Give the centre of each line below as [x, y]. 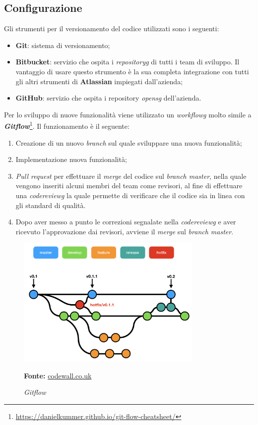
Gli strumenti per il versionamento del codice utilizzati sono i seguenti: [112, 28]
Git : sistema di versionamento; [63, 45]
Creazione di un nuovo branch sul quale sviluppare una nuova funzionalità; [129, 142]
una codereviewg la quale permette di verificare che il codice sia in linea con [130, 195]
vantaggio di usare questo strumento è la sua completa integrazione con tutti [132, 71]
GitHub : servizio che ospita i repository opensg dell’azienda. [108, 98]
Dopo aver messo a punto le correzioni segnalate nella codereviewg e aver [126, 222]
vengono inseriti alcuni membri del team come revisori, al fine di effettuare [129, 186]
